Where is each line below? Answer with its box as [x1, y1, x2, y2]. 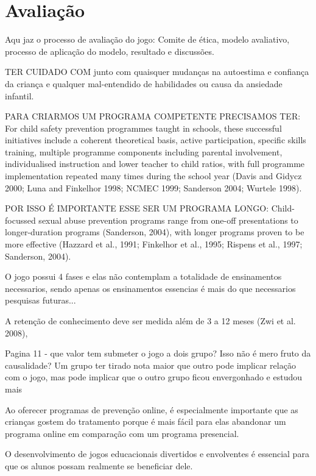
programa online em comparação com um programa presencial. [5, 427, 239, 439]
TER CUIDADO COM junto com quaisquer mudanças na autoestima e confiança [5, 65, 309, 78]
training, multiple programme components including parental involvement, [5, 145, 283, 158]
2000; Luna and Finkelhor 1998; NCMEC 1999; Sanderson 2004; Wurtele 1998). [5, 181, 302, 194]
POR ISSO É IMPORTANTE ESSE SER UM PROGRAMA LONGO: [5, 202, 269, 215]
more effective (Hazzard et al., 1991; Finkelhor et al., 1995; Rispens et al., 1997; [5, 238, 303, 250]
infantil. [5, 89, 34, 102]
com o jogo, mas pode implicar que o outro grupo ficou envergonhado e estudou [5, 371, 302, 383]
